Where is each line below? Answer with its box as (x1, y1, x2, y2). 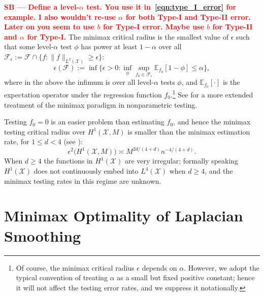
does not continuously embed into (34, 166, 139, 176)
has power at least (81, 41, 138, 52)
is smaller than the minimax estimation (127, 126, 250, 137)
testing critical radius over (4, 126, 86, 137)
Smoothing (4, 225, 81, 246)
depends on (142, 262, 177, 273)
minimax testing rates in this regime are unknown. (4, 175, 161, 186)
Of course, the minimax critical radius (16, 262, 135, 273)
